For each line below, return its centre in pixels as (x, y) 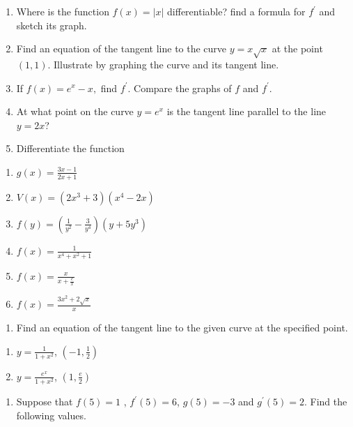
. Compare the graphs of (180, 88)
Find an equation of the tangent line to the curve (121, 48)
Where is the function (63, 11)
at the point (297, 48)
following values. (51, 415)
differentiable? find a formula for (236, 11)
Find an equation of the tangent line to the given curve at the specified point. (182, 328)
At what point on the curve (75, 111)
